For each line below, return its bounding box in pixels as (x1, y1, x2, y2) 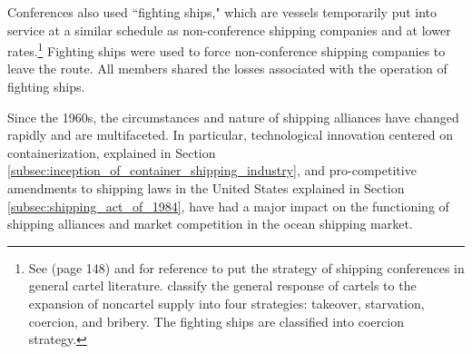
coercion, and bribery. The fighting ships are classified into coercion (28, 311, 404, 330)
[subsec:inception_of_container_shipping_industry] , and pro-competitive (7, 161, 417, 180)
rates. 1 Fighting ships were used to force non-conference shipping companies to (7, 39, 446, 60)
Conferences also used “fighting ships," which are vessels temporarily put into (7, 3, 438, 21)
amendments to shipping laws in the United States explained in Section (7, 179, 405, 197)
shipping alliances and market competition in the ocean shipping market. (7, 214, 413, 233)
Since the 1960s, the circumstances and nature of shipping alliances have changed (7, 107, 459, 126)
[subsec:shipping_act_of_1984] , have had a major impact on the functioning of (7, 196, 449, 215)
